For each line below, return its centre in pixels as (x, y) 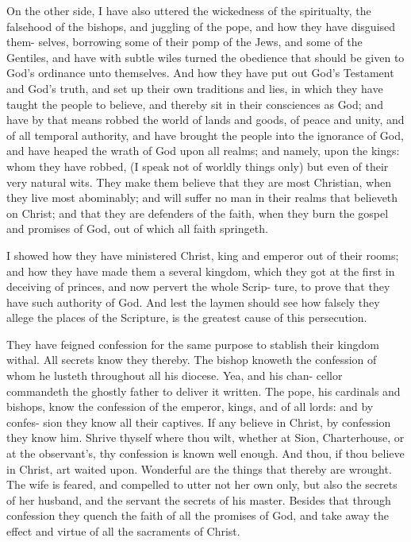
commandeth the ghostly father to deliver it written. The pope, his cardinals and (204, 391)
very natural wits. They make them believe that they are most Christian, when (199, 182)
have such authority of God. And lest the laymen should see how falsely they (193, 302)
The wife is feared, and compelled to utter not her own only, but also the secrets (202, 484)
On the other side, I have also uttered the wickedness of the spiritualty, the (189, 10)
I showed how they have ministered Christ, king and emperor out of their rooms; (203, 255)
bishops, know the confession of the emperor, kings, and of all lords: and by (190, 406)
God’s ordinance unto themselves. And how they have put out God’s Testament (200, 73)
